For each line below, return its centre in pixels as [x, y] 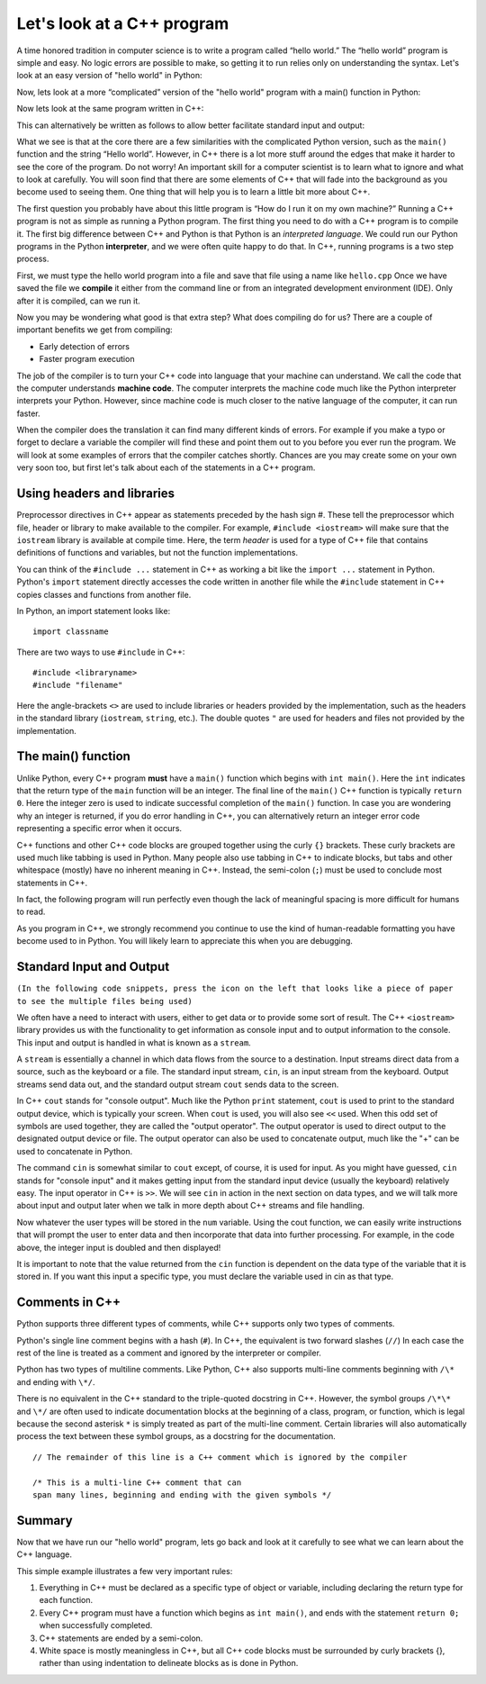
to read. [31, 912]
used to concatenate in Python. [75, 1151]
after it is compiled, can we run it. [78, 301]
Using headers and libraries [96, 494]
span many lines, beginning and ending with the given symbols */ [182, 1494]
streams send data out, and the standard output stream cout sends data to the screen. [178, 1084]
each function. [66, 1600]
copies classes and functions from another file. [104, 594]
